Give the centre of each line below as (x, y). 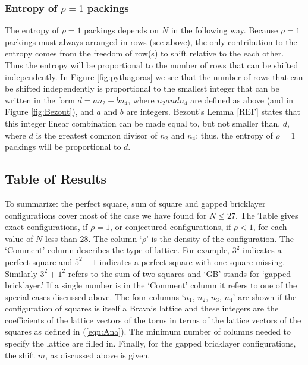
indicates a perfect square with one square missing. (192, 261)
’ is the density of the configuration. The (220, 238)
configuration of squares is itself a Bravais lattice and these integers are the (142, 308)
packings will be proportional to (63, 147)
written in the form (40, 100)
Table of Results (56, 179)
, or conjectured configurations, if (170, 227)
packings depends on (122, 30)
